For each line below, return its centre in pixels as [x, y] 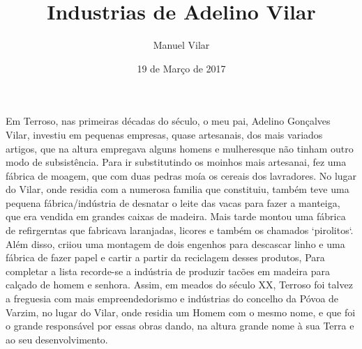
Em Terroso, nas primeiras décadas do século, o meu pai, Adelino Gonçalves [168, 121]
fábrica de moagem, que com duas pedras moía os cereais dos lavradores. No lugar [181, 175]
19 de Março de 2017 [181, 68]
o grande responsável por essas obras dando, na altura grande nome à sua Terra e [180, 326]
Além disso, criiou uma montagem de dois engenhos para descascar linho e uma [175, 243]
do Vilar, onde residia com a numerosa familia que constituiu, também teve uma [178, 189]
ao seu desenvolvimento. [57, 339]
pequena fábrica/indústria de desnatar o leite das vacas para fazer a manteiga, [173, 202]
